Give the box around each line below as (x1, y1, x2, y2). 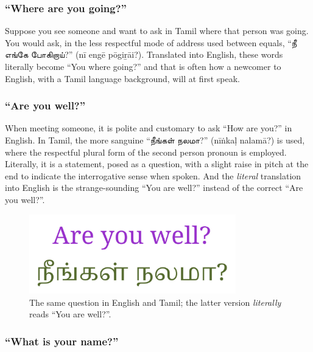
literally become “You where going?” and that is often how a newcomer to (5, 60, 281, 72)
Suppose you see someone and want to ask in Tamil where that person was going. (5, 24, 309, 37)
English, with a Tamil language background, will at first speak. (5, 72, 240, 85)
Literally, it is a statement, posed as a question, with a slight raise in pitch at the (5, 157, 309, 170)
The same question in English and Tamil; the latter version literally (29, 295, 281, 308)
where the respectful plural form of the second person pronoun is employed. (5, 145, 287, 158)
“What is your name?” (5, 333, 119, 348)
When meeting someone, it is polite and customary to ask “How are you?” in (5, 122, 292, 134)
